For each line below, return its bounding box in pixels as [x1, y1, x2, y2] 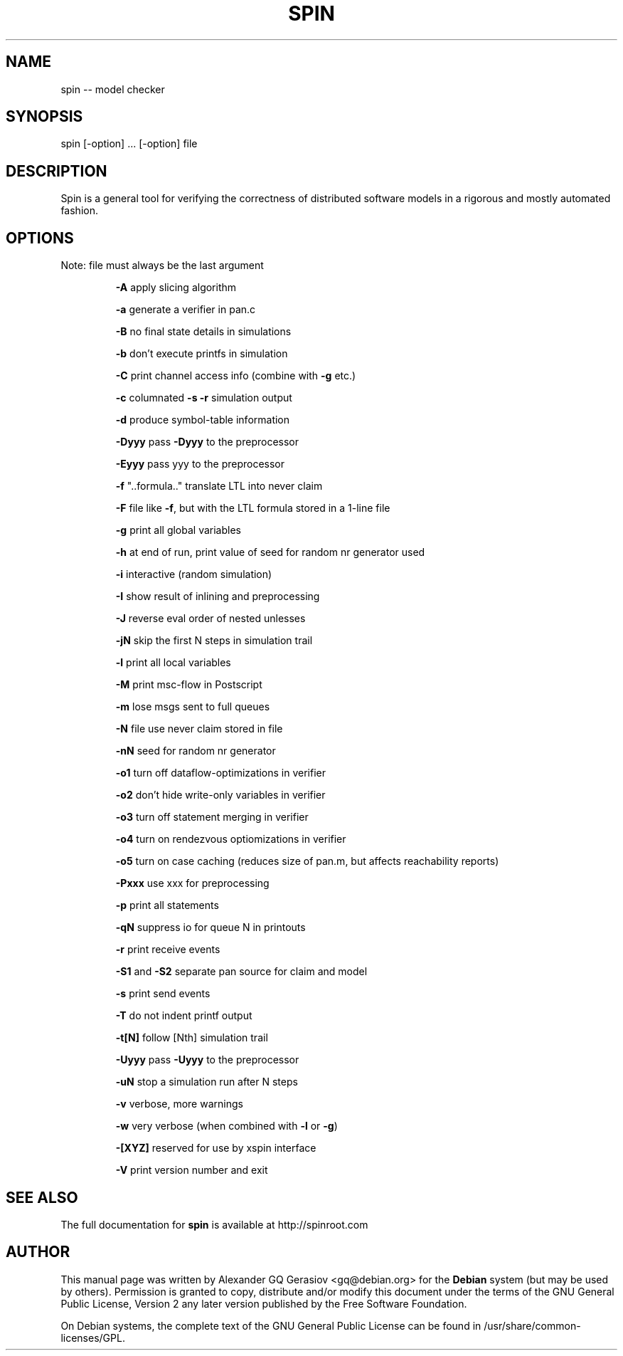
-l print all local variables [115, 656, 231, 669]
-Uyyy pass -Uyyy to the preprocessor [115, 1053, 299, 1066]
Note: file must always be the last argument [60, 259, 264, 272]
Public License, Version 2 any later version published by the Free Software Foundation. [60, 1297, 467, 1310]
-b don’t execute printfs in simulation [115, 347, 288, 360]
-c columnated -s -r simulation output [115, 391, 292, 404]
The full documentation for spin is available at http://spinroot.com [60, 1218, 368, 1231]
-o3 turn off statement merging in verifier [115, 811, 309, 824]
